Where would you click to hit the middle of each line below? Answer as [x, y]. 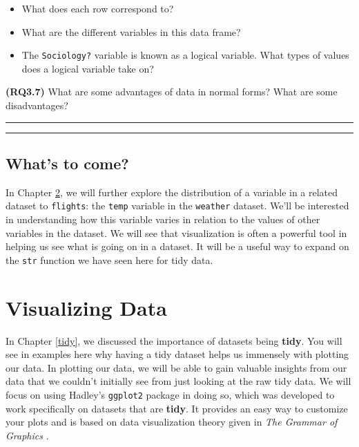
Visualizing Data [86, 307]
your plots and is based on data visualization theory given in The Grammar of [172, 422]
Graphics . [27, 435]
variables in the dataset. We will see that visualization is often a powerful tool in [176, 232]
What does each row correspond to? [98, 8]
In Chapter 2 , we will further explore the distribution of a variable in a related [172, 192]
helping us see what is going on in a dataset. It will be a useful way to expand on [177, 246]
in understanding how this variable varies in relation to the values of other [163, 219]
